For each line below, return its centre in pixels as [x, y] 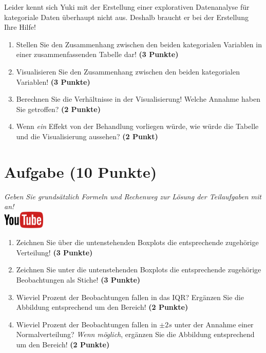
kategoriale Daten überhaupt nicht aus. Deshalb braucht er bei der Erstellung [126, 17]
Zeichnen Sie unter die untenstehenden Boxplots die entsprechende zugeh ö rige [139, 270]
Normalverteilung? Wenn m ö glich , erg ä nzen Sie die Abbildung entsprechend [135, 334]
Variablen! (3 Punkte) [53, 81]
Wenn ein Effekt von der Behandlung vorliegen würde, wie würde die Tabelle [137, 126]
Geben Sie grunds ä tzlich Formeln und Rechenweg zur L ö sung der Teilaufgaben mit [133, 196]
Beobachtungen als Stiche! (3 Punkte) [78, 280]
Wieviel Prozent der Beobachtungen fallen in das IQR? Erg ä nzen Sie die [130, 297]
